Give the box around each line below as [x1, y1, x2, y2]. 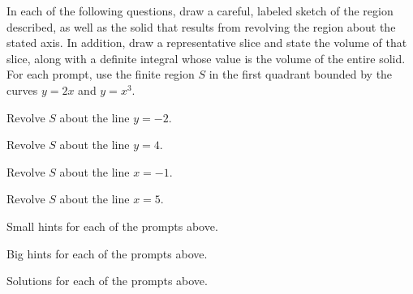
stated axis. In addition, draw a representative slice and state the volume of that [6, 34, 407, 51]
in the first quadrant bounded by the [209, 66, 393, 83]
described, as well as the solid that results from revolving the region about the [6, 18, 396, 35]
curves [6, 81, 38, 98]
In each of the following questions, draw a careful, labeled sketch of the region [6, 2, 394, 19]
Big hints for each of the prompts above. [6, 245, 208, 262]
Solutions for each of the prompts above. [6, 272, 208, 289]
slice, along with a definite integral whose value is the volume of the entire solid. [6, 49, 406, 66]
